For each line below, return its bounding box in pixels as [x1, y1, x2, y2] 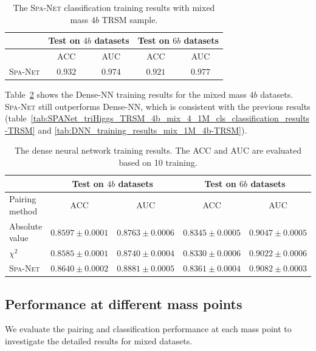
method [9, 204, 38, 217]
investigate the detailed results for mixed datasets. [5, 334, 193, 347]
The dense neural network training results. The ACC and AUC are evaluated [14, 144, 302, 157]
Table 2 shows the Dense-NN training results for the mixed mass [5, 87, 247, 100]
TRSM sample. [101, 13, 158, 26]
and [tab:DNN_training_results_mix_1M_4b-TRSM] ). [38, 123, 247, 136]
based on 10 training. [118, 155, 197, 168]
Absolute [9, 219, 43, 232]
